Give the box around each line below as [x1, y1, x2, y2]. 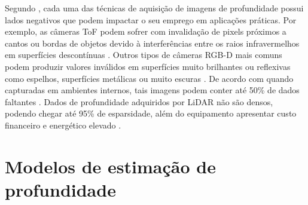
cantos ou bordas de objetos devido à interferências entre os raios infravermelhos [5, 36, 300, 49]
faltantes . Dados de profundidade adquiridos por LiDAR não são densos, [5, 95, 273, 108]
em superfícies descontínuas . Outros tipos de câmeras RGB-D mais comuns [5, 48, 282, 61]
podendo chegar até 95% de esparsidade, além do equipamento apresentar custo [5, 107, 297, 120]
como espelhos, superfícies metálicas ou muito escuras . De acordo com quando [5, 72, 294, 84]
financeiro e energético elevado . [5, 118, 121, 131]
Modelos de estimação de [5, 154, 216, 178]
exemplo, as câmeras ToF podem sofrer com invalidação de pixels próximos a [5, 25, 286, 38]
